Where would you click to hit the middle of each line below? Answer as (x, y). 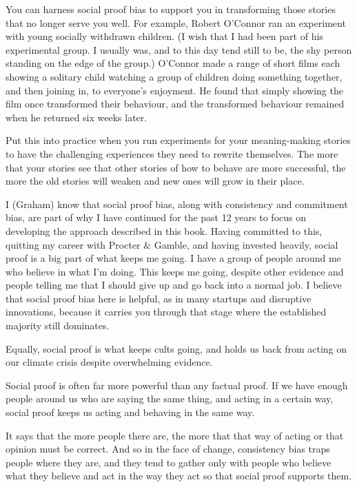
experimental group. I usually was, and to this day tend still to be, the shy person (179, 49)
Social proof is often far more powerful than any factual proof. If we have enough (177, 385)
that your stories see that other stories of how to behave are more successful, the (176, 167)
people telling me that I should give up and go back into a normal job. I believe (174, 285)
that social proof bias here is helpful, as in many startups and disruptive (159, 298)
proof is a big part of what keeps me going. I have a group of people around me (173, 258)
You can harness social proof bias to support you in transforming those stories (171, 9)
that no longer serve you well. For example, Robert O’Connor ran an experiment (176, 22)
